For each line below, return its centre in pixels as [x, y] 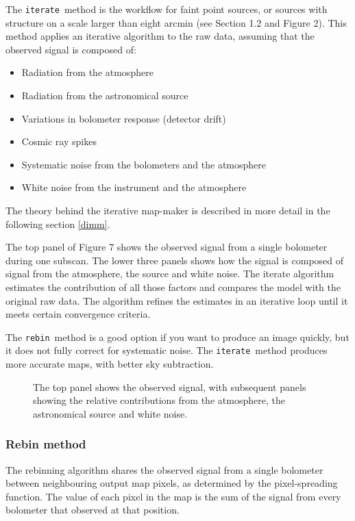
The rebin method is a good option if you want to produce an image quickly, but [177, 336]
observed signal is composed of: [71, 49]
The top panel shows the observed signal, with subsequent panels [170, 386]
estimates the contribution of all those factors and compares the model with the [173, 287]
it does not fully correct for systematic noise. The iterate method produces [167, 350]
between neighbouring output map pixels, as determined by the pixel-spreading [172, 483]
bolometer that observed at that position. [93, 510]
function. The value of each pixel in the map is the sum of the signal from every [173, 496]
